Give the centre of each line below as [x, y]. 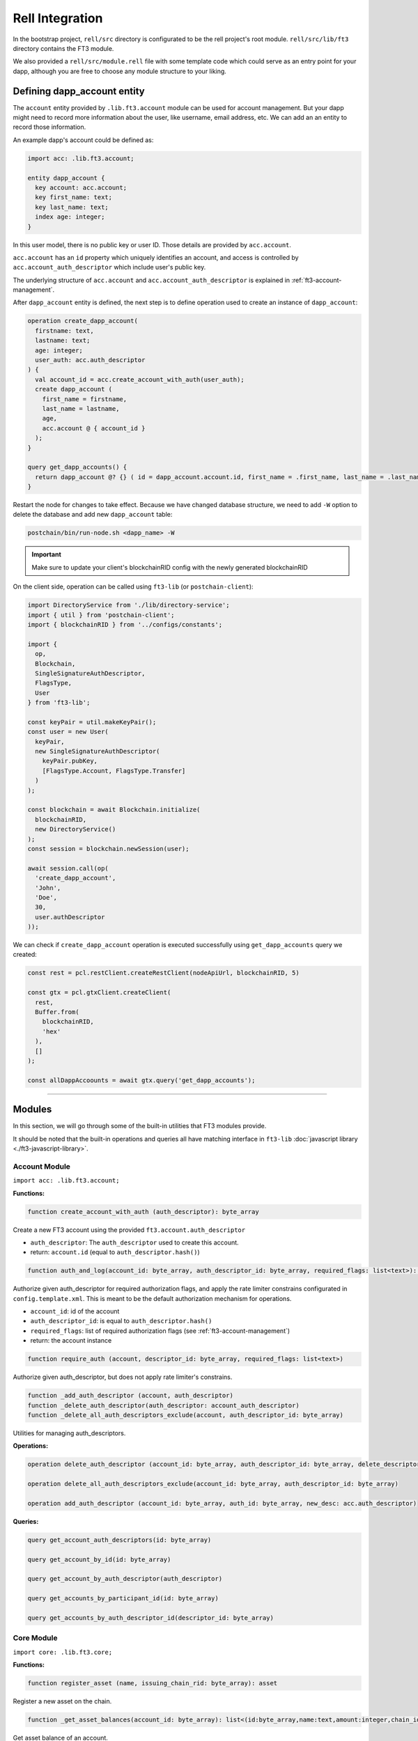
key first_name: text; [74, 197]
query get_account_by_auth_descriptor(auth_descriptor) [125, 1579]
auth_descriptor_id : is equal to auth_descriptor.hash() [121, 1321]
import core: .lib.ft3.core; [63, 1652]
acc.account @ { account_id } [94, 428]
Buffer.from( [57, 1012]
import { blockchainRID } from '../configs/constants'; [125, 624]
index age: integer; [70, 217]
